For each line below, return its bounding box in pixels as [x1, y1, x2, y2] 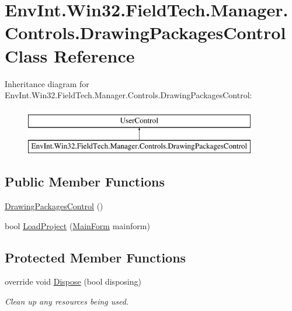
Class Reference [5, 43, 135, 67]
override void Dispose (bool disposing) [5, 275, 141, 288]
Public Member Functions [5, 172, 165, 191]
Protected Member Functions [5, 248, 186, 266]
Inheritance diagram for [5, 77, 89, 89]
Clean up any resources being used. [5, 295, 129, 307]
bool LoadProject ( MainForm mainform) [5, 219, 150, 231]
